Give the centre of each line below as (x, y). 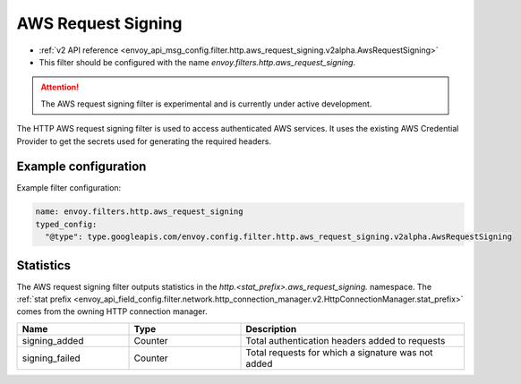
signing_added (53, 340)
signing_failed (51, 358)
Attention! (60, 87)
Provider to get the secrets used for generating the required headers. (144, 141)
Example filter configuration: (69, 188)
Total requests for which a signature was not (339, 352)
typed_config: (66, 224)
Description (271, 329)
